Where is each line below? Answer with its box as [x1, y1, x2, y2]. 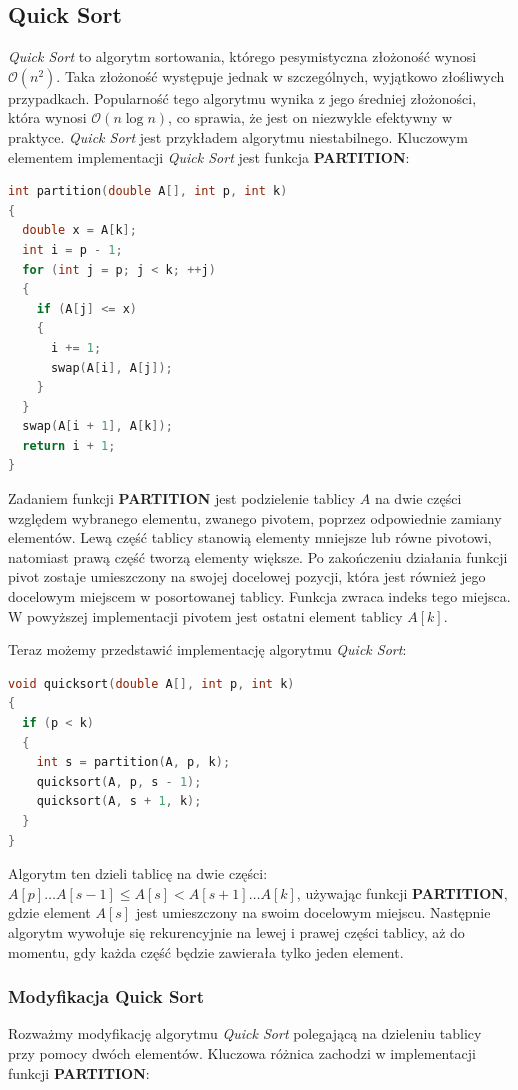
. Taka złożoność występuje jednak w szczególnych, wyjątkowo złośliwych [56, 65, 505, 86]
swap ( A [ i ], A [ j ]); [50, 360, 173, 375]
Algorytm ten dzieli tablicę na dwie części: [8, 863, 268, 884]
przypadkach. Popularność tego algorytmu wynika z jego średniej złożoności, [8, 87, 477, 108]
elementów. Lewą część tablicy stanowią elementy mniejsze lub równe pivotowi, [8, 527, 492, 548]
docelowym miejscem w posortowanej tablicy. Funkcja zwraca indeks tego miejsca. [8, 586, 511, 607]
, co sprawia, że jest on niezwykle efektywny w [168, 107, 453, 128]
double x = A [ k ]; [22, 223, 137, 238]
